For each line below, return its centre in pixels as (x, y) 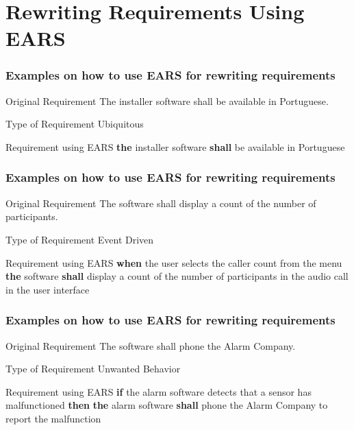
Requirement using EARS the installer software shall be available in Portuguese (175, 146)
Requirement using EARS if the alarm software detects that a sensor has (159, 391)
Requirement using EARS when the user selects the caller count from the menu (174, 262)
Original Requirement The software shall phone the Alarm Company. (151, 345)
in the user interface (48, 289)
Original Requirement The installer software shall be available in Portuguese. (167, 100)
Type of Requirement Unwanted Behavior (93, 369)
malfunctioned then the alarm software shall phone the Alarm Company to (167, 405)
